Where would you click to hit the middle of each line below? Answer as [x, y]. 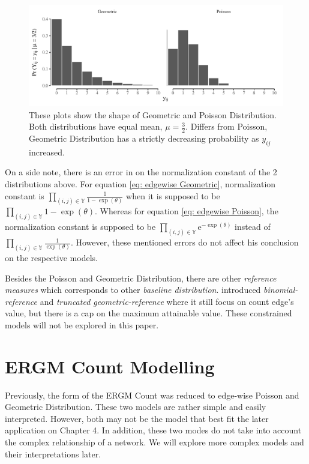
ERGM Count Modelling [110, 366]
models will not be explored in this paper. [82, 324]
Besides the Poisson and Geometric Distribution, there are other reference [141, 278]
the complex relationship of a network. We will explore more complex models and [154, 442]
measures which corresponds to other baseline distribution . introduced [133, 290]
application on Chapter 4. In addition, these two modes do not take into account [153, 430]
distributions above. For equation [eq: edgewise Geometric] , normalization [140, 183]
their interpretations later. [53, 453]
